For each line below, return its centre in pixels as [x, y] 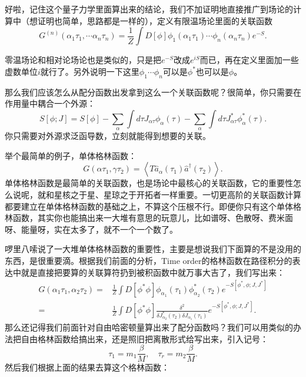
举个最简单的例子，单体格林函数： [71, 155]
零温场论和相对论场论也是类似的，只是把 [83, 60]
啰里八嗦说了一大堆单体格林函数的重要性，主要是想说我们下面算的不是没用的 [153, 249]
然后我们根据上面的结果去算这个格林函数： [87, 367]
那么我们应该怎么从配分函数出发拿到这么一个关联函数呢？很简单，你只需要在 [153, 92]
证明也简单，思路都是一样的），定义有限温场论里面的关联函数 [155, 20]
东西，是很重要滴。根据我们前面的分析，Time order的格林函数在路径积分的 [149, 260]
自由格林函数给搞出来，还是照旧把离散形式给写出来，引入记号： [144, 338]
